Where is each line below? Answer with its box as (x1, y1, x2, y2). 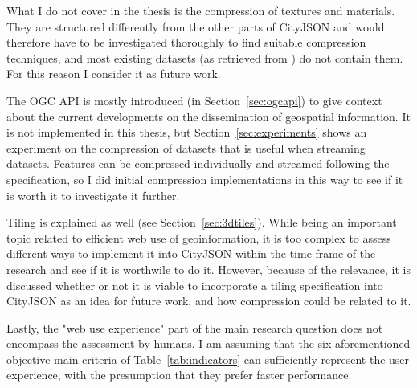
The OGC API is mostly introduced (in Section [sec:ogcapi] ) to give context (6, 92, 382, 108)
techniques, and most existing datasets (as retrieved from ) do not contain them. (6, 49, 403, 66)
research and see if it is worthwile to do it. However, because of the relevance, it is (6, 260, 411, 277)
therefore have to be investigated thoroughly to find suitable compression (6, 34, 366, 51)
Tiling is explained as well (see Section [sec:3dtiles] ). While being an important (6, 214, 397, 231)
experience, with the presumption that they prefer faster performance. (6, 366, 352, 383)
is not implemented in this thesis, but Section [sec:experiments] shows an (6, 124, 367, 141)
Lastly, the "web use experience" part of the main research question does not (6, 319, 383, 336)
